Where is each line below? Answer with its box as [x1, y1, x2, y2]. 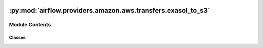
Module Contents [9, 21, 51, 28]
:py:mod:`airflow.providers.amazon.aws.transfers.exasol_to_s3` [9, 6, 210, 15]
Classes [9, 34, 26, 41]
